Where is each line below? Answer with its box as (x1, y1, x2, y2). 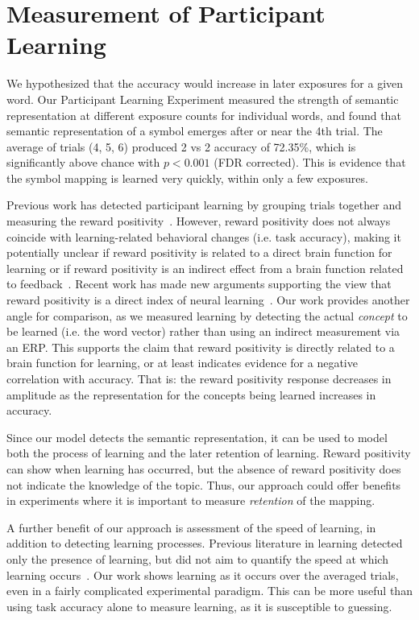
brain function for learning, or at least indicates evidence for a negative (6, 354, 358, 371)
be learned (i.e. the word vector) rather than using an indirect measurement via (6, 323, 400, 340)
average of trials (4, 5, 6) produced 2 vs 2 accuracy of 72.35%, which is (6, 138, 356, 155)
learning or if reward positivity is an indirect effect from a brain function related (6, 259, 404, 276)
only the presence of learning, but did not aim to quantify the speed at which (6, 550, 388, 567)
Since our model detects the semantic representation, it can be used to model (6, 428, 388, 445)
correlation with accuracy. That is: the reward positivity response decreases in (6, 370, 392, 386)
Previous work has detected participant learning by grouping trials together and (6, 196, 401, 213)
